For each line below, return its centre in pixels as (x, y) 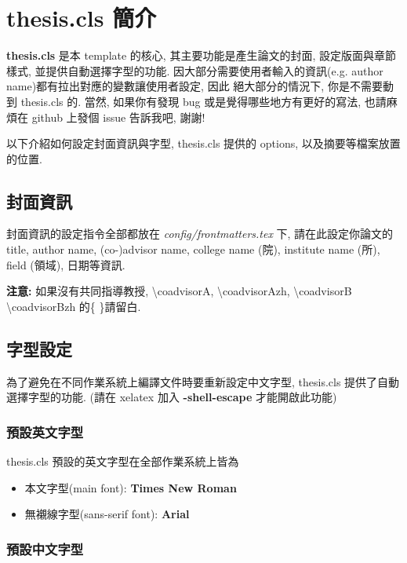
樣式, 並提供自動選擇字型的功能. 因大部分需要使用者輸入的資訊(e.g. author (195, 70)
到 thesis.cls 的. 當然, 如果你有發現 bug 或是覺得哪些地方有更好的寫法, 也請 (196, 101)
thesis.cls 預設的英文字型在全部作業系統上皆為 (123, 461)
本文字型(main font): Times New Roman (131, 487)
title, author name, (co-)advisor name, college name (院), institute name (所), (193, 249)
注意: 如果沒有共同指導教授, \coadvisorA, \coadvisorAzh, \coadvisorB (179, 291)
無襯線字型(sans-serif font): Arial (107, 514)
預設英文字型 (45, 431)
